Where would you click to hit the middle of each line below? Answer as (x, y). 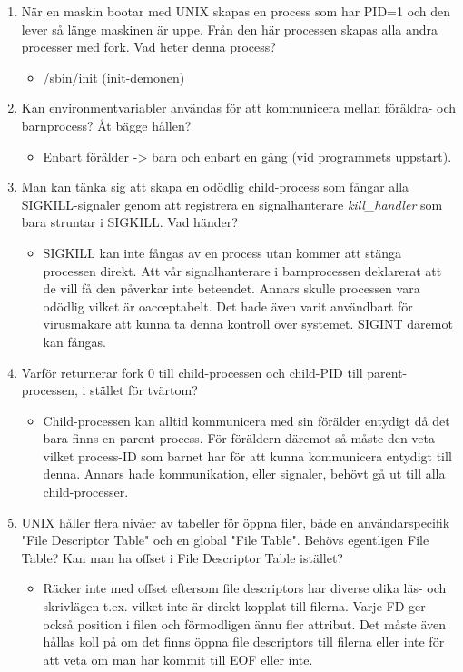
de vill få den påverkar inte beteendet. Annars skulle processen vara (231, 288)
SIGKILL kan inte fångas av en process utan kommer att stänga (222, 252)
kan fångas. (74, 341)
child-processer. (86, 492)
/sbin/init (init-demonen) (114, 77)
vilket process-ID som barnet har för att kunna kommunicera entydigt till (247, 455)
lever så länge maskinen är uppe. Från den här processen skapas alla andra (230, 29)
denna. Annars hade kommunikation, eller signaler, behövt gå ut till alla (244, 474)
